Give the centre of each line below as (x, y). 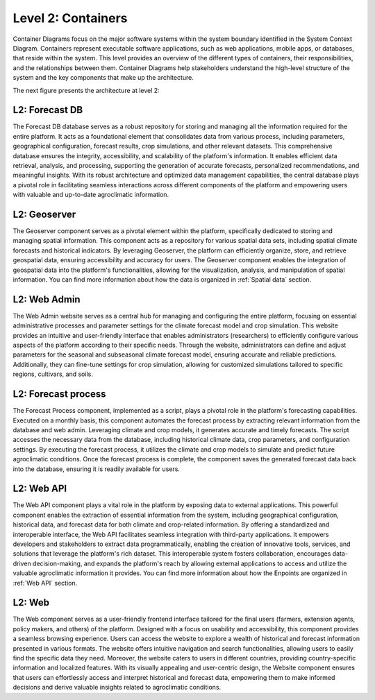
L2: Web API (40, 489)
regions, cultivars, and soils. (53, 374)
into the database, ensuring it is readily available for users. (97, 469)
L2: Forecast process (59, 394)
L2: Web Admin (47, 299)
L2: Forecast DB (48, 110)
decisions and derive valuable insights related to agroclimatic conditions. (117, 688)
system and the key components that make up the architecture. (103, 78)
